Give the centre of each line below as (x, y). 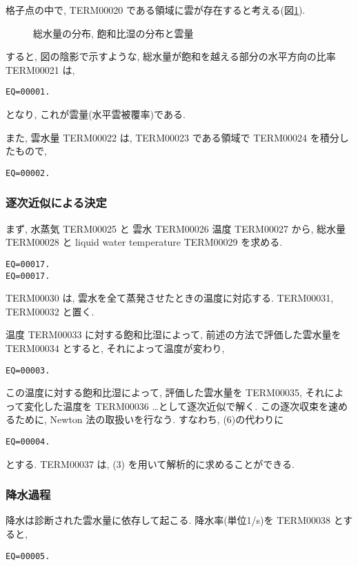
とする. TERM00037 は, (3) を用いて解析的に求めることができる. (150, 463)
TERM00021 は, (40, 69)
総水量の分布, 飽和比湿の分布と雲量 (113, 33)
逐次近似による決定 (56, 203)
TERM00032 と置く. (50, 311)
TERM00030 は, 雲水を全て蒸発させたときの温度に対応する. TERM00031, (170, 298)
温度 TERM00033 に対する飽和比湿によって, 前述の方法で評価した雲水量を (173, 334)
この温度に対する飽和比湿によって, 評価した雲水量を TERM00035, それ (165, 392)
